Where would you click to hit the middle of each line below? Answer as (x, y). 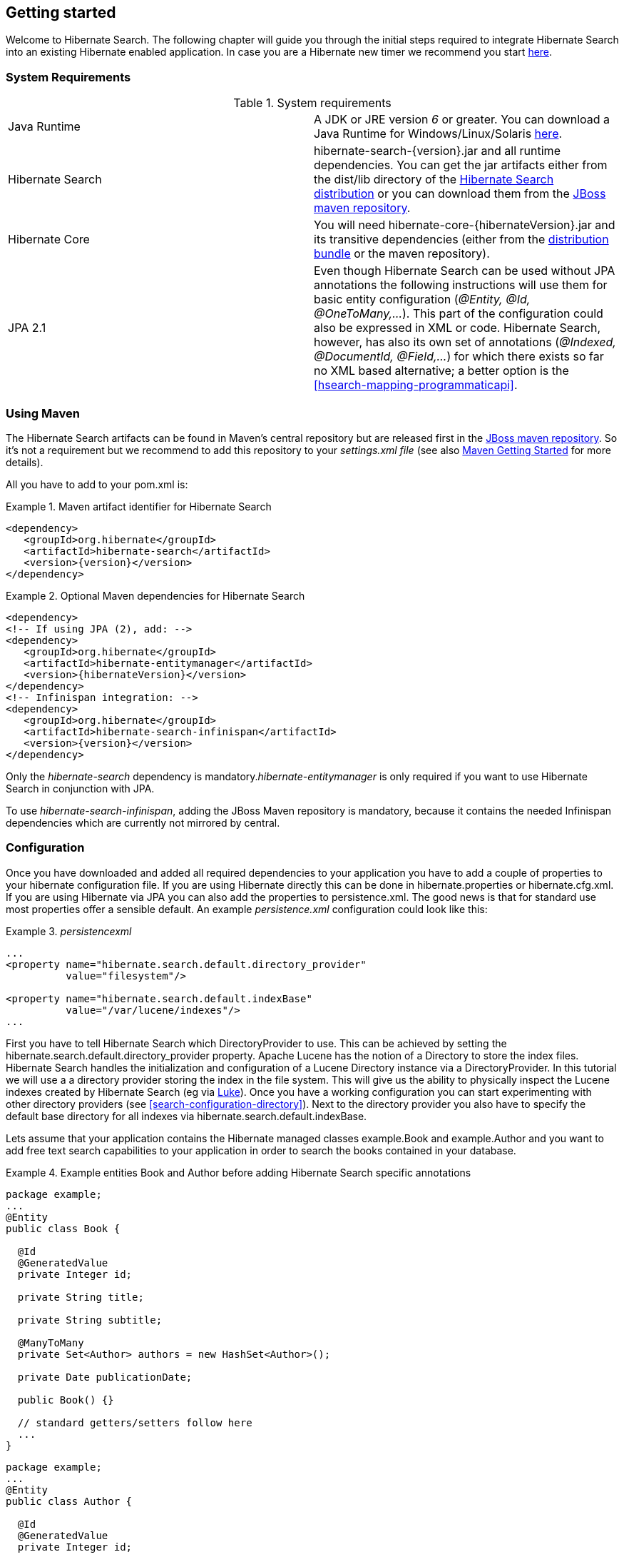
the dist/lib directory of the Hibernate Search (434, 180)
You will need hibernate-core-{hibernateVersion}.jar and (465, 225)
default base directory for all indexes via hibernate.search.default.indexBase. (186, 1116)
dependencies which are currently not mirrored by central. (143, 822)
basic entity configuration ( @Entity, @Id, (422, 299)
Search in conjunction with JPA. (80, 788)
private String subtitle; (90, 1320)
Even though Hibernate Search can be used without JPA (465, 271)
